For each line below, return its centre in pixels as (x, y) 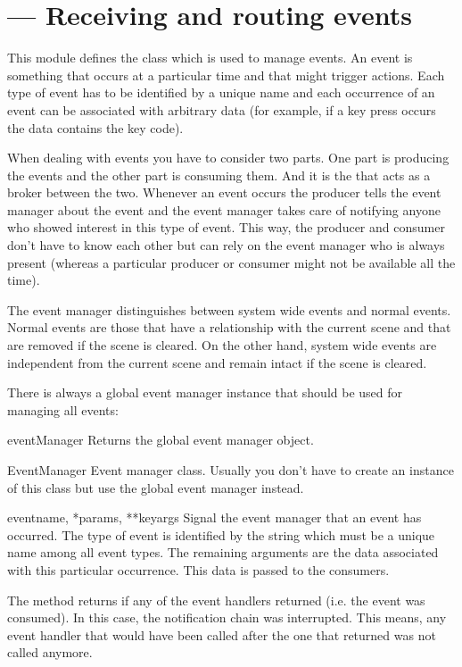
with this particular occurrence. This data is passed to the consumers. (198, 569)
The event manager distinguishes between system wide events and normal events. (229, 309)
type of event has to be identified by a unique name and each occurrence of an (221, 92)
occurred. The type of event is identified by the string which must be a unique (221, 534)
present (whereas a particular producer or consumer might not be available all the (231, 262)
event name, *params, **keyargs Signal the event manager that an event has (214, 517)
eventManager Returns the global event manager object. (161, 440)
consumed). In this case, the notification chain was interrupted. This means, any (227, 617)
